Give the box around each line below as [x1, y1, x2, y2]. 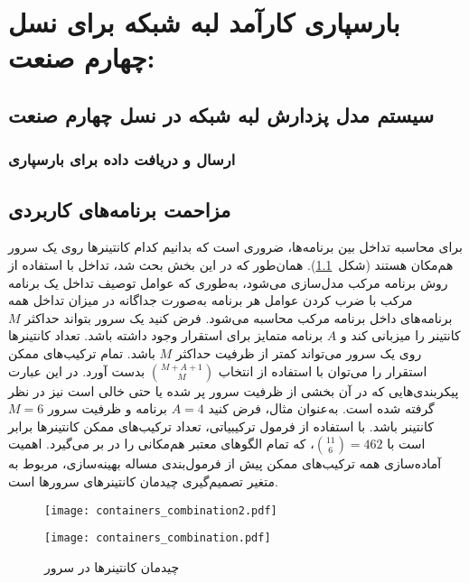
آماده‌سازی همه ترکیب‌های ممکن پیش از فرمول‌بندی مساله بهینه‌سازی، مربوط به [8, 454, 442, 473]
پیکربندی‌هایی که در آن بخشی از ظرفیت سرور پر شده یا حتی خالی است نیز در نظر [8, 381, 459, 400]
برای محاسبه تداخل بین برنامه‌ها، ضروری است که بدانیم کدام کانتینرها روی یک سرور [8, 237, 463, 256]
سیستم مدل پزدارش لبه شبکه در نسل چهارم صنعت [8, 100, 435, 128]
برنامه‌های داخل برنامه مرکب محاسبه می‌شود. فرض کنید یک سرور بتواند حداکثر [24, 308, 453, 327]
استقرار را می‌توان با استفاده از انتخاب [218, 361, 427, 380]
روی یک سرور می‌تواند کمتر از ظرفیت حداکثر [175, 343, 422, 362]
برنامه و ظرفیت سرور [47, 399, 167, 418]
